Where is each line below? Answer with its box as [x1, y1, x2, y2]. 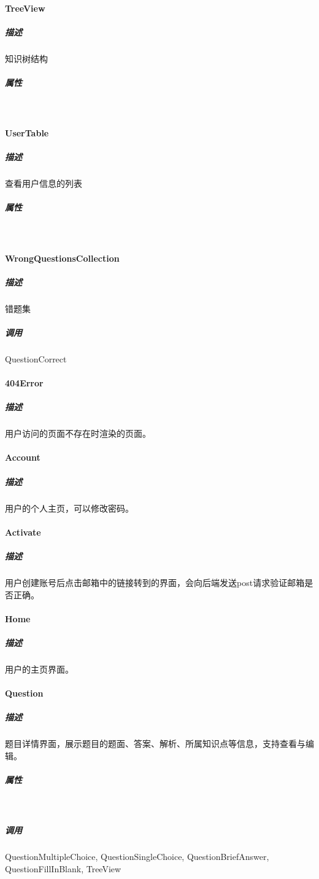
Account [5, 451, 40, 464]
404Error [5, 377, 44, 389]
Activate [5, 525, 41, 538]
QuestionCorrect [5, 352, 67, 365]
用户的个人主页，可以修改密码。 [5, 501, 134, 514]
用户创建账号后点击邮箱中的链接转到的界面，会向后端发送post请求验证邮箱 [5, 576, 305, 588]
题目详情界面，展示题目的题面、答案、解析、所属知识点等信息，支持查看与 [5, 737, 306, 750]
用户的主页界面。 [5, 662, 74, 675]
